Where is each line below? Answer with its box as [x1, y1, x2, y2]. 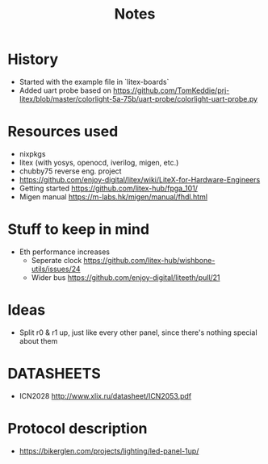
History [7, 50, 59, 69]
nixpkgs [19, 148, 46, 158]
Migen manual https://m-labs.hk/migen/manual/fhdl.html [19, 191, 207, 202]
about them [19, 336, 58, 345]
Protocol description [7, 419, 148, 437]
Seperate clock [31, 255, 82, 265]
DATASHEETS [7, 364, 102, 382]
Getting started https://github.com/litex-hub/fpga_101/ [19, 183, 199, 193]
